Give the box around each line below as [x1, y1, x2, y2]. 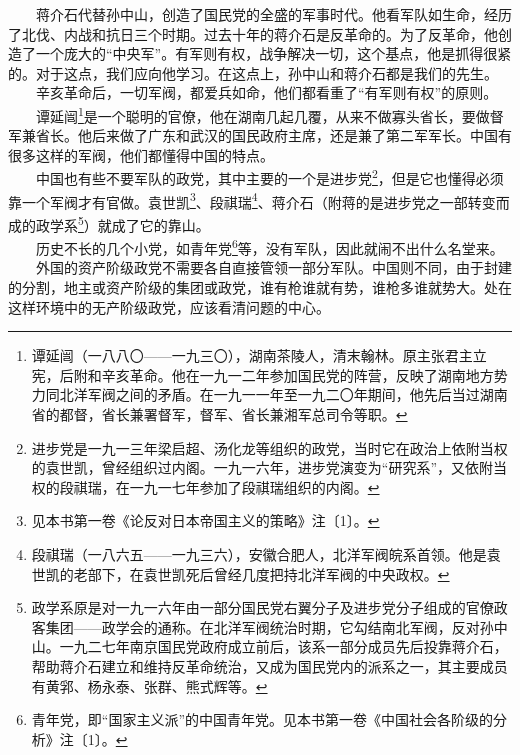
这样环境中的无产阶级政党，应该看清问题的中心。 [8, 296, 330, 317]
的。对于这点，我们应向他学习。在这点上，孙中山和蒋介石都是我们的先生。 [8, 62, 498, 83]
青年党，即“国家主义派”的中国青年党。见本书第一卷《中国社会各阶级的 [31, 709, 494, 730]
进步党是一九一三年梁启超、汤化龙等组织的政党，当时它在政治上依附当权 [31, 437, 508, 458]
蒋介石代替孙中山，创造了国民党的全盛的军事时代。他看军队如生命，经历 [35, 4, 512, 24]
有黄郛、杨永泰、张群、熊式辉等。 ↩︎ [31, 675, 268, 696]
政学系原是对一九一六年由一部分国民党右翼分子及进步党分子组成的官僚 [31, 597, 494, 618]
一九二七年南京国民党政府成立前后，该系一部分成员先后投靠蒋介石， [59, 636, 508, 657]
